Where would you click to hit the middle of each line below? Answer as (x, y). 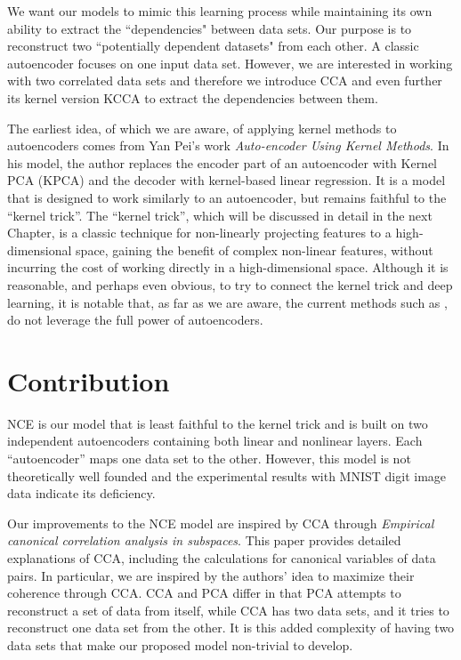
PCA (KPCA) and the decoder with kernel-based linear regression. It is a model (226, 180)
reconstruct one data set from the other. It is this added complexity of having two (231, 628)
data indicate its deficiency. (81, 493)
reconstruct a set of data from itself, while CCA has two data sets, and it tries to (228, 610)
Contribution (89, 380)
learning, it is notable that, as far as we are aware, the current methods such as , (227, 302)
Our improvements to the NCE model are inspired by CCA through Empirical (221, 523)
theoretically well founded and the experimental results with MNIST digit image (227, 475)
